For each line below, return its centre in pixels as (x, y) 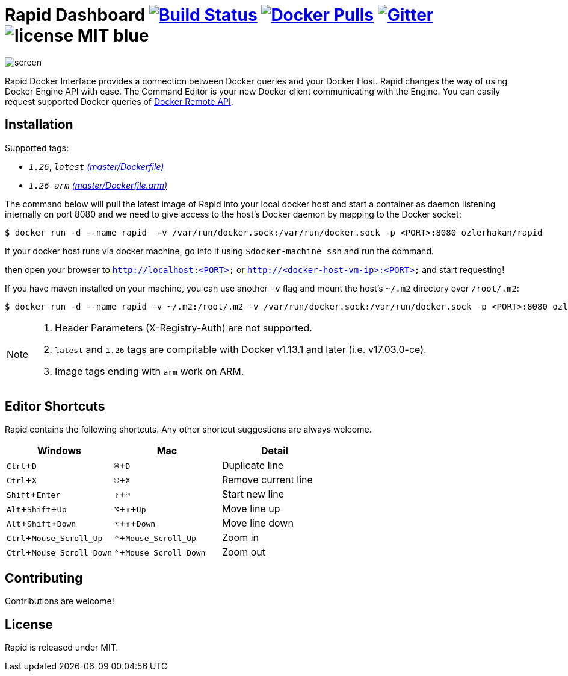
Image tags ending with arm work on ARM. (150, 371)
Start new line (253, 494)
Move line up (251, 509)
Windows (59, 451)
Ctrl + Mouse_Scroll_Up (55, 538)
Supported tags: (37, 148)
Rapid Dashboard (75, 15)
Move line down (258, 523)
